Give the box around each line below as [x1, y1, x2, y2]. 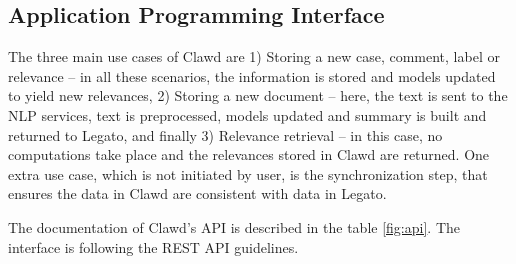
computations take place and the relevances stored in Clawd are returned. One [8, 144, 490, 165]
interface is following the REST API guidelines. [8, 236, 299, 257]
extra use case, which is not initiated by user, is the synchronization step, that [8, 163, 488, 184]
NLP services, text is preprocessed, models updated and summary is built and [8, 104, 487, 125]
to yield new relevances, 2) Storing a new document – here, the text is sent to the [8, 85, 508, 106]
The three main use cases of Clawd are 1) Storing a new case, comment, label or [8, 46, 500, 67]
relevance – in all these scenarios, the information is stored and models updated [8, 65, 496, 86]
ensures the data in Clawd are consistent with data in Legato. [8, 183, 387, 204]
